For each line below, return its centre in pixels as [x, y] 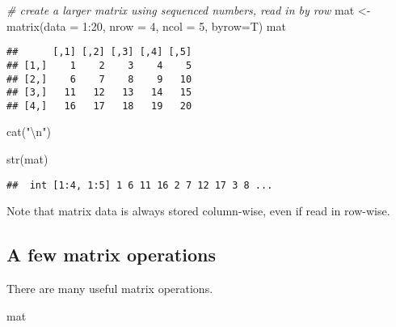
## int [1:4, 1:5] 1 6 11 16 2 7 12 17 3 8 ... [140, 185]
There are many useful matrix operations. [110, 289]
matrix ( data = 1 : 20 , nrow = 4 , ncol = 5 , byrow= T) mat [146, 25]
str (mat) [27, 159]
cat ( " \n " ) [29, 132]
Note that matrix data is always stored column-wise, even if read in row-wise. [198, 211]
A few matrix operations [111, 255]
